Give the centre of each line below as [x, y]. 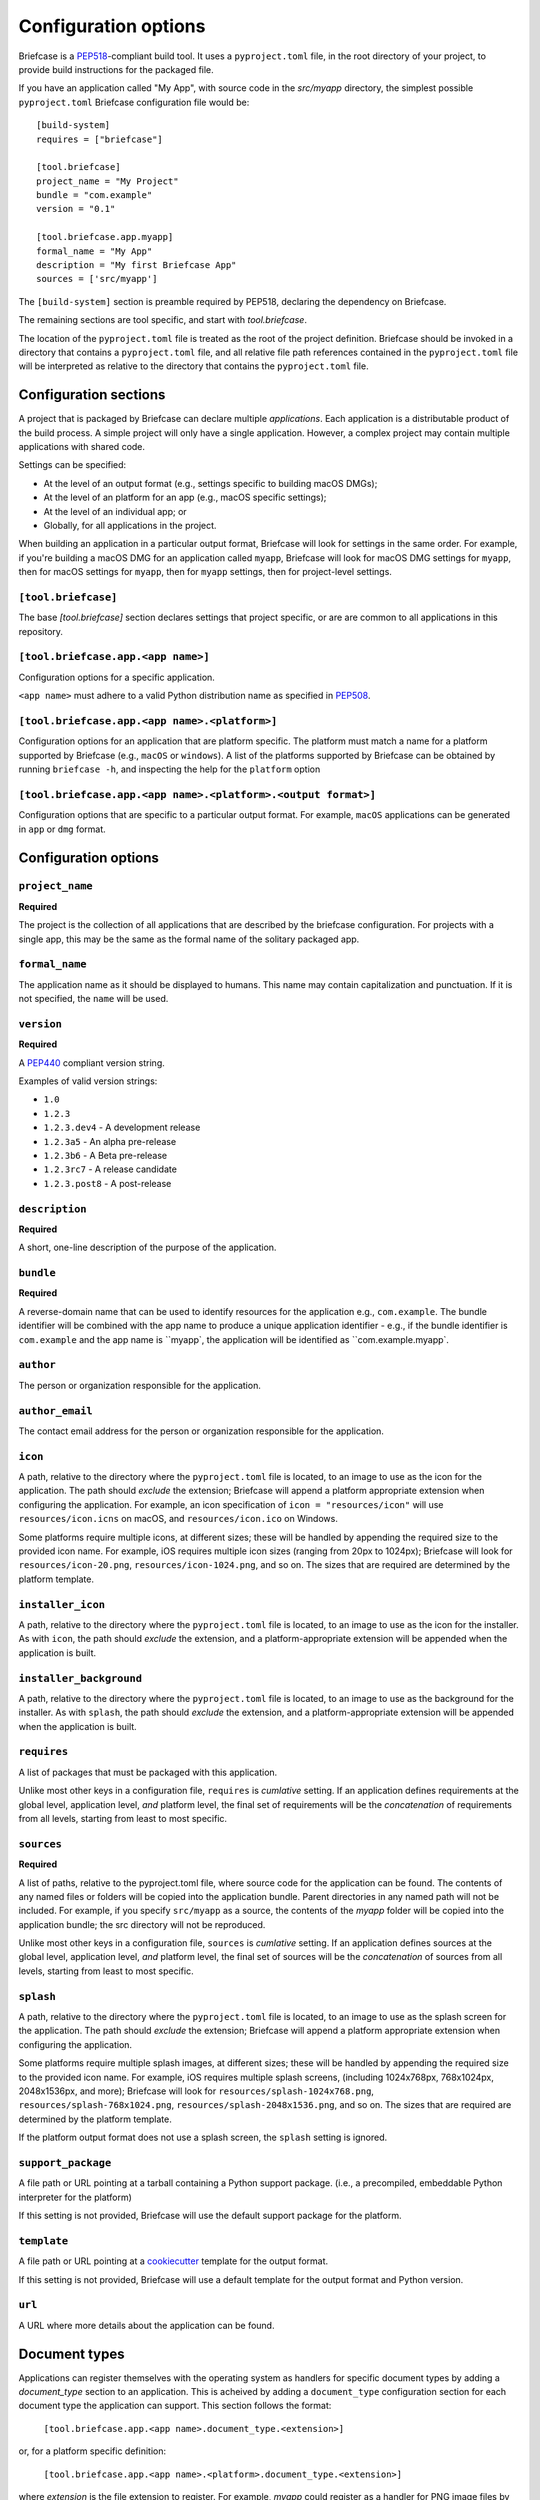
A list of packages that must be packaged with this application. [148, 1772]
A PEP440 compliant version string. [91, 1062]
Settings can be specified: [72, 465]
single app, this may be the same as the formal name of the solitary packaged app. [189, 939]
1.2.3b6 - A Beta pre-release [105, 1156]
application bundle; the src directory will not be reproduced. [142, 1924]
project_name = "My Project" [107, 181]
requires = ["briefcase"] [100, 139]
